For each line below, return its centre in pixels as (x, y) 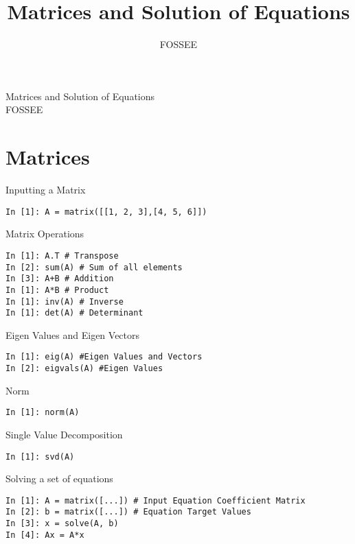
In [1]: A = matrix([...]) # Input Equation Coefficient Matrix (156, 500)
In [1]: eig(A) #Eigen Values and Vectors (104, 357)
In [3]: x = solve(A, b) (62, 524)
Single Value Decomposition (64, 434)
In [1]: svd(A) (40, 457)
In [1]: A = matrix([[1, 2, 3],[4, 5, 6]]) (106, 212)
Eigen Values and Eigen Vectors (73, 334)
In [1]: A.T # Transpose (62, 256)
